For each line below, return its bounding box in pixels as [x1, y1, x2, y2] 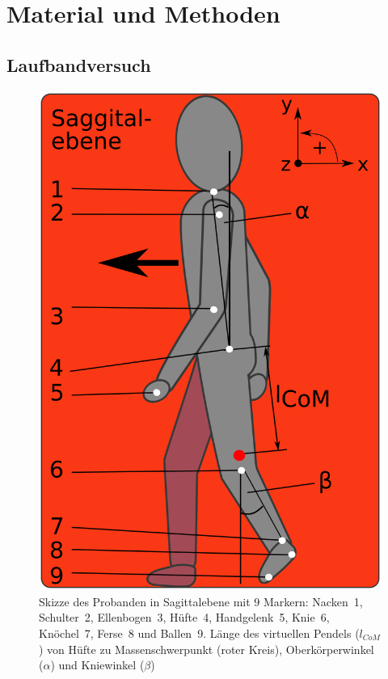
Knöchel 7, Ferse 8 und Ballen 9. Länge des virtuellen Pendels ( [39, 624, 360, 641]
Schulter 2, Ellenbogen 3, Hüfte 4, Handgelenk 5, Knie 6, [39, 609, 330, 626]
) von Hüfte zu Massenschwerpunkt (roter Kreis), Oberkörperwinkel [39, 640, 374, 657]
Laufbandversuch [6, 52, 151, 77]
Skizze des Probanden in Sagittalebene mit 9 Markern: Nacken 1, [39, 593, 363, 609]
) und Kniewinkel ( [50, 656, 145, 673]
